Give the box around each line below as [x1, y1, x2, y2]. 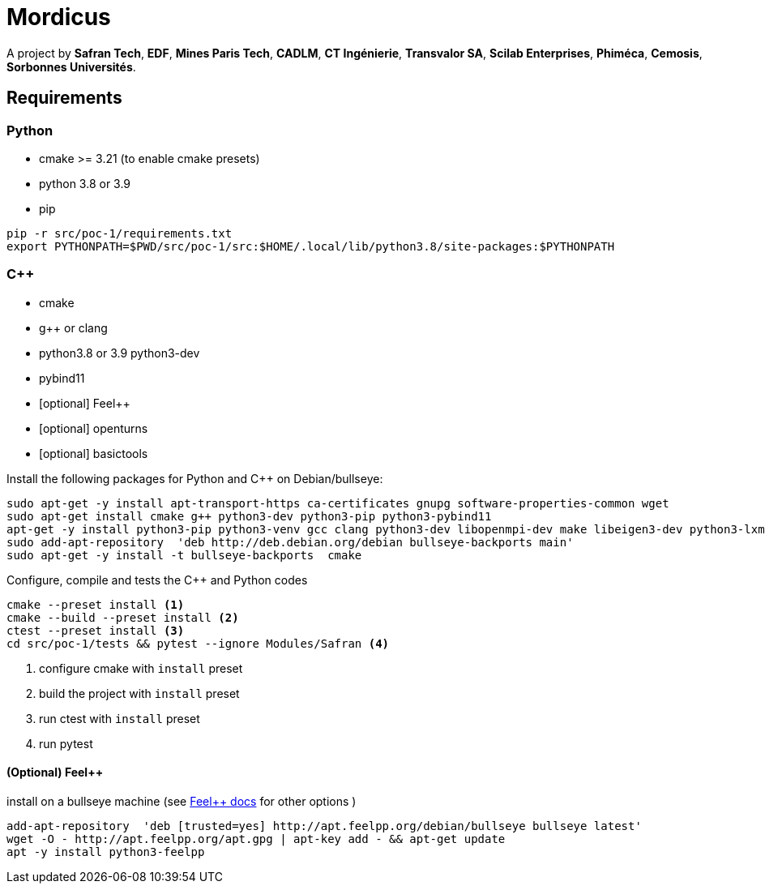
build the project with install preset [39, 686, 240, 700]
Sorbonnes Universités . [6, 59, 136, 74]
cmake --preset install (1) [6, 597, 185, 611]
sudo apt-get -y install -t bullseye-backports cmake [6, 548, 362, 562]
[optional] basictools [39, 446, 148, 460]
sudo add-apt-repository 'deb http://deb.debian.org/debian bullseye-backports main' [6, 535, 574, 549]
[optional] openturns [39, 421, 148, 435]
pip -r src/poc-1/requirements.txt [6, 226, 233, 240]
